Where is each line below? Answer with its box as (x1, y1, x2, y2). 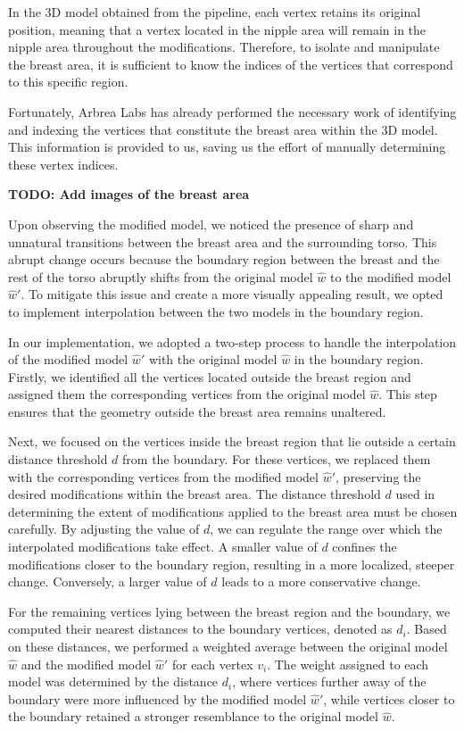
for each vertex (171, 654, 253, 673)
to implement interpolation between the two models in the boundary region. (8, 302, 424, 320)
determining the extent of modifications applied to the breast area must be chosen (8, 502, 458, 520)
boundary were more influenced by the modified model (8, 689, 307, 708)
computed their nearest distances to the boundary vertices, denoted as (8, 619, 393, 638)
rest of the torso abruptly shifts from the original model (8, 267, 313, 286)
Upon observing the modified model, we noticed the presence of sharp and (8, 214, 414, 233)
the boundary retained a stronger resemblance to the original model (8, 707, 378, 726)
